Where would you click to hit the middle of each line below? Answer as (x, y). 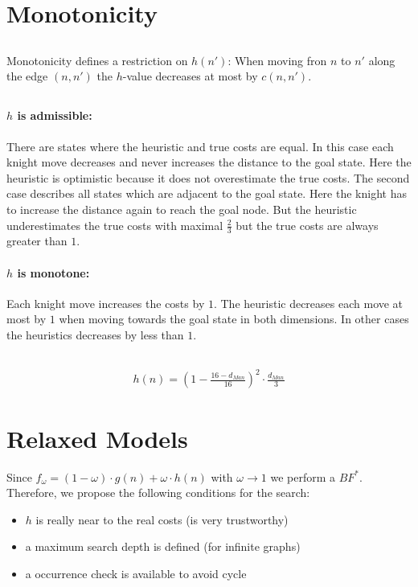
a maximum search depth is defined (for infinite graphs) (163, 546)
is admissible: (55, 115)
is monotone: (53, 272)
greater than (37, 241)
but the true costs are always (307, 225)
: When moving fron (277, 60)
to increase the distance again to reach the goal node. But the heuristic (182, 209)
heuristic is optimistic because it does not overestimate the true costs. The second (208, 177)
